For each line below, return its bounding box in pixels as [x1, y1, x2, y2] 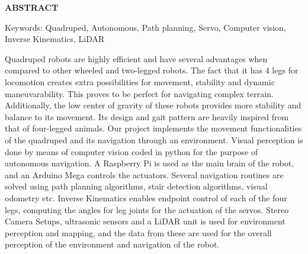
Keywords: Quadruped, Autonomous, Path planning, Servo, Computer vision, [5, 21, 286, 33]
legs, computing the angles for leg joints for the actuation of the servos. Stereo [5, 203, 289, 216]
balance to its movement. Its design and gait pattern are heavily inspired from [5, 110, 289, 123]
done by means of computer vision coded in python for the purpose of [5, 145, 258, 157]
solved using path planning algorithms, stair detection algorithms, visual [5, 180, 268, 192]
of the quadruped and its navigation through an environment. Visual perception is [5, 133, 303, 146]
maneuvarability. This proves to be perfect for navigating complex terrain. [5, 87, 274, 99]
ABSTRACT [5, 1, 59, 13]
